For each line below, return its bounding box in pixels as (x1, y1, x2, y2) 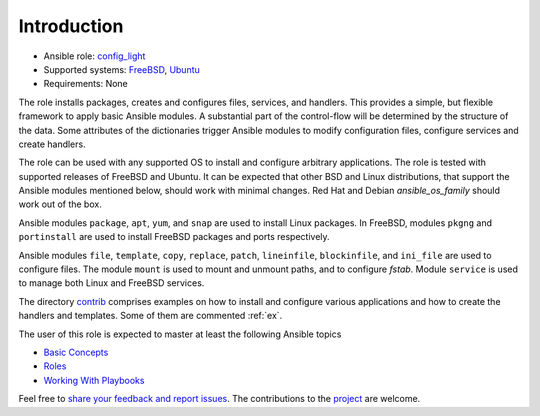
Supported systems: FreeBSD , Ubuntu (43, 63, 200, 75)
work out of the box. (18, 198, 102, 210)
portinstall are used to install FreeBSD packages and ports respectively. (18, 231, 330, 243)
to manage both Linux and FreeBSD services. (18, 277, 205, 289)
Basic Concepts (43, 346, 109, 358)
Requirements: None (43, 78, 129, 90)
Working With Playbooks (43, 374, 145, 386)
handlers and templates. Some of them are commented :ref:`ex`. (18, 310, 283, 322)
